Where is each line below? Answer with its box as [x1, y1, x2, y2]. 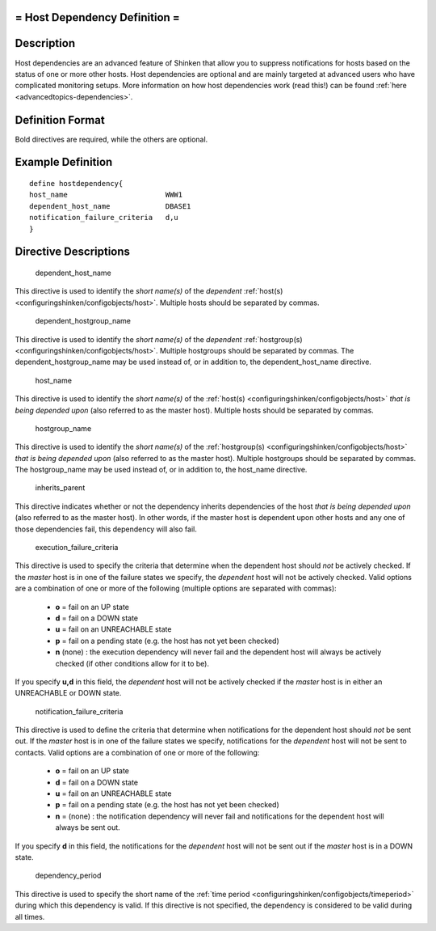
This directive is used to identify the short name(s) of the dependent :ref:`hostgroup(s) [15, 334, 303, 344]
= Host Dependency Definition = [15, 11, 181, 24]
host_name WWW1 [29, 190, 183, 200]
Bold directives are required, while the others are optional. [15, 134, 208, 144]
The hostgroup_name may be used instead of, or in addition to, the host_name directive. [15, 465, 308, 475]
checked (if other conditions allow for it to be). [55, 658, 210, 668]
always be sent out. [55, 823, 120, 832]
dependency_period [35, 870, 102, 881]
